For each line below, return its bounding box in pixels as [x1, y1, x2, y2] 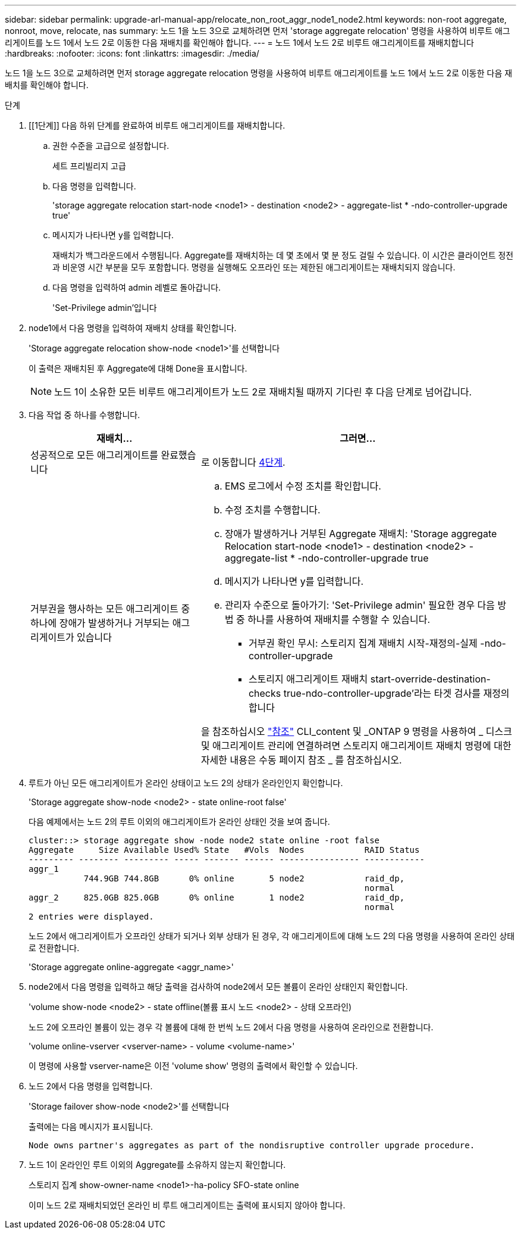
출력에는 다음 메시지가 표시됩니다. [29, 1121, 153, 1132]
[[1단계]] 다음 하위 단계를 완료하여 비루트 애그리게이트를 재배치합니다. [29, 120, 285, 130]
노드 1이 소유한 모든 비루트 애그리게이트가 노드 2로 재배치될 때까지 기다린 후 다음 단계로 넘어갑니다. [54, 386, 472, 398]
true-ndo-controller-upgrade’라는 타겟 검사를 [283, 687, 481, 699]
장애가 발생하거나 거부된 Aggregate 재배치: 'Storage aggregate [224, 528, 497, 540]
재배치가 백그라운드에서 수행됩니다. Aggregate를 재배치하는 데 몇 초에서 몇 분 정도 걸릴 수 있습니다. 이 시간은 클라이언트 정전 [52, 250, 514, 260]
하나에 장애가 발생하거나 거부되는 [30, 617, 170, 629]
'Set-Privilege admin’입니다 [52, 303, 157, 313]
